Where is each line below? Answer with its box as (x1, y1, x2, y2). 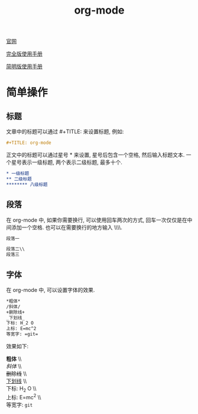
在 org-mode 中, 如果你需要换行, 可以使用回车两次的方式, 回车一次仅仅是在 (6, 216, 187, 223)
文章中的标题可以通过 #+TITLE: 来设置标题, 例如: (6, 128, 124, 135)
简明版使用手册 (6, 63, 43, 70)
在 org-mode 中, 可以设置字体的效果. (6, 286, 95, 293)
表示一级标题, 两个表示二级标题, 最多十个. (21, 159, 122, 166)
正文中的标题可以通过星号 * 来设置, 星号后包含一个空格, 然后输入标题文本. (6, 152, 185, 159)
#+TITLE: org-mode (6, 140, 51, 146)
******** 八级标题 (6, 181, 48, 187)
